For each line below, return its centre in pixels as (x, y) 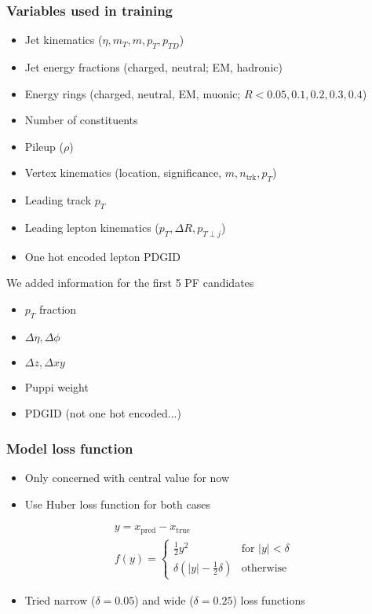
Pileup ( (44, 146)
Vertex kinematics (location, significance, (123, 173)
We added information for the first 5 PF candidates (130, 283)
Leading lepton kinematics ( (92, 227)
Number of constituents (81, 120)
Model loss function (70, 448)
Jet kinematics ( (64, 40)
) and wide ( (164, 599)
